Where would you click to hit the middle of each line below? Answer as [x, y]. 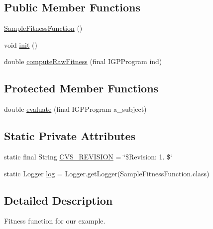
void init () [21, 44]
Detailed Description [58, 200]
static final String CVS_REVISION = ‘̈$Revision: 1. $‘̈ [88, 156]
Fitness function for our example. [55, 221]
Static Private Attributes [70, 136]
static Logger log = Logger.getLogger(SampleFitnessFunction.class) [107, 173]
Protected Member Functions [81, 88]
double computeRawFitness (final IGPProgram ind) [83, 61]
